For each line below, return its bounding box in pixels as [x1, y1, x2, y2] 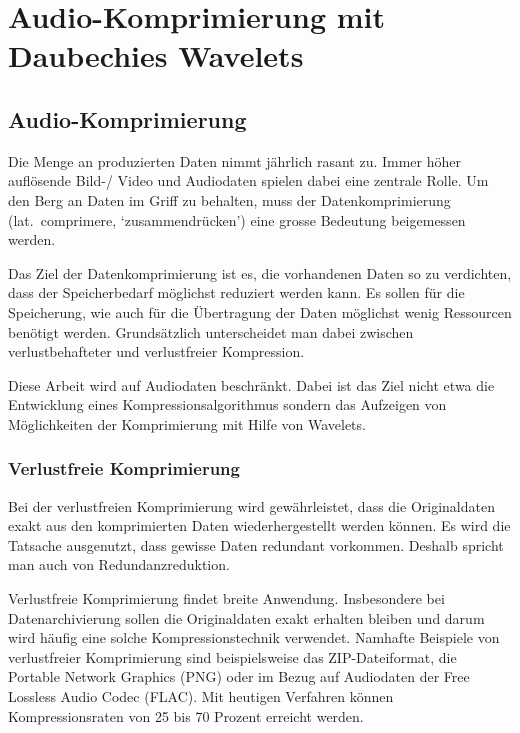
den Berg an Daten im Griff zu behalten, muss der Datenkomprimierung [8, 189, 451, 210]
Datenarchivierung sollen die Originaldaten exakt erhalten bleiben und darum [8, 607, 485, 628]
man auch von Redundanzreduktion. [8, 554, 230, 575]
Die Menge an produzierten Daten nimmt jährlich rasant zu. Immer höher [8, 150, 461, 171]
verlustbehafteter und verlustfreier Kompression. [8, 341, 305, 362]
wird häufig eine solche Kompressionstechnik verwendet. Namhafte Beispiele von [8, 627, 500, 648]
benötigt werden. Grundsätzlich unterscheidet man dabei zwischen [8, 321, 414, 342]
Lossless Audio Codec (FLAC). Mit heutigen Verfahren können [8, 686, 394, 707]
